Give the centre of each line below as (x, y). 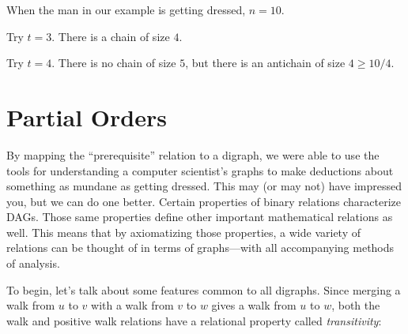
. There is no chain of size (114, 63)
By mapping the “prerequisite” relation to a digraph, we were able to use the (193, 154)
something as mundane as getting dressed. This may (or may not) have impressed (204, 186)
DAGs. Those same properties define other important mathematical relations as (200, 217)
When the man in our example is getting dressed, (126, 9)
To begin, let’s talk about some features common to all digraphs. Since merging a (204, 289)
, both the (356, 305)
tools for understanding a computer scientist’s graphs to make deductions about (200, 170)
